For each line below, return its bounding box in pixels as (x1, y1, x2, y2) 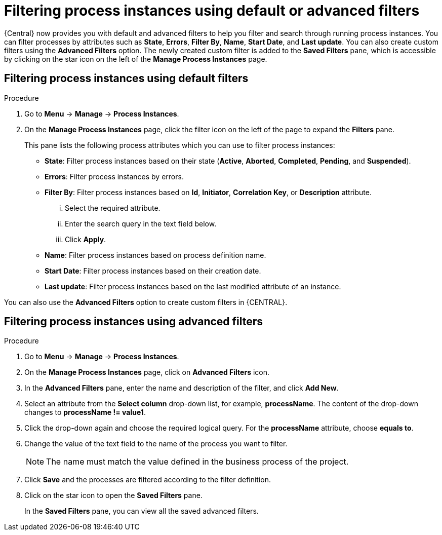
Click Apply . (65, 235, 106, 244)
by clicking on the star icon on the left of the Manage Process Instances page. (4, 54, 267, 63)
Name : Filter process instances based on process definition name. (45, 250, 266, 259)
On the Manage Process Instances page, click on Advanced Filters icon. (24, 368, 270, 377)
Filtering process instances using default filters (4, 72, 249, 85)
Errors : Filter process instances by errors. (45, 172, 184, 181)
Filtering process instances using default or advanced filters (4, 2, 420, 19)
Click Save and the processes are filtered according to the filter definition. (24, 475, 271, 484)
